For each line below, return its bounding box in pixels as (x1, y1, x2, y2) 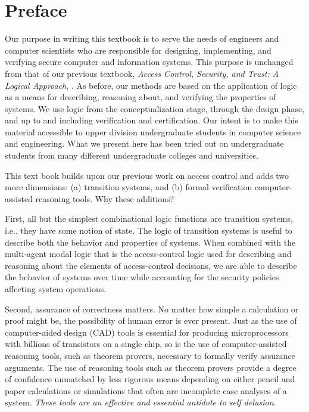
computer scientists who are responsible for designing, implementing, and (5, 44, 271, 56)
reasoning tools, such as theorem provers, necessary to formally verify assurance (5, 349, 295, 361)
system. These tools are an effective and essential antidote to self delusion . (5, 396, 276, 408)
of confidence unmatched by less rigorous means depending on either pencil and (5, 373, 295, 385)
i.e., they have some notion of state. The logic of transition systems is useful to (5, 224, 292, 237)
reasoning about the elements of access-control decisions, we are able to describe (5, 259, 297, 271)
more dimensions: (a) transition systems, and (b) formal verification (5, 181, 252, 193)
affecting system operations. (5, 283, 107, 295)
